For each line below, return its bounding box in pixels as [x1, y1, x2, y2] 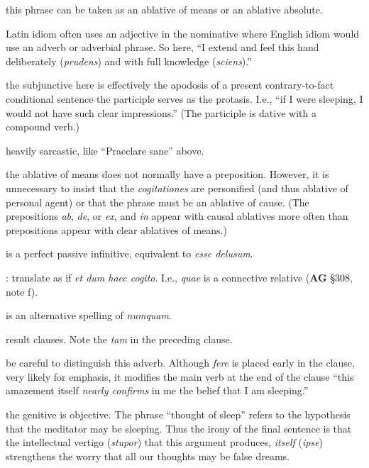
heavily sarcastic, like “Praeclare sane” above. [6, 143, 204, 157]
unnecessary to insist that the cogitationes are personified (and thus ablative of [6, 180, 348, 195]
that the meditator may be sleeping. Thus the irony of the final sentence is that [6, 420, 352, 435]
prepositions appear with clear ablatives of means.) [6, 222, 227, 237]
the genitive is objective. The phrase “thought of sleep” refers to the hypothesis [6, 407, 351, 422]
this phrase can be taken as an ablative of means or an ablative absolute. [6, 2, 323, 16]
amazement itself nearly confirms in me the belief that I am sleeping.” [6, 383, 309, 398]
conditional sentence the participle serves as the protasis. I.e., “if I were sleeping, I [6, 91, 363, 106]
